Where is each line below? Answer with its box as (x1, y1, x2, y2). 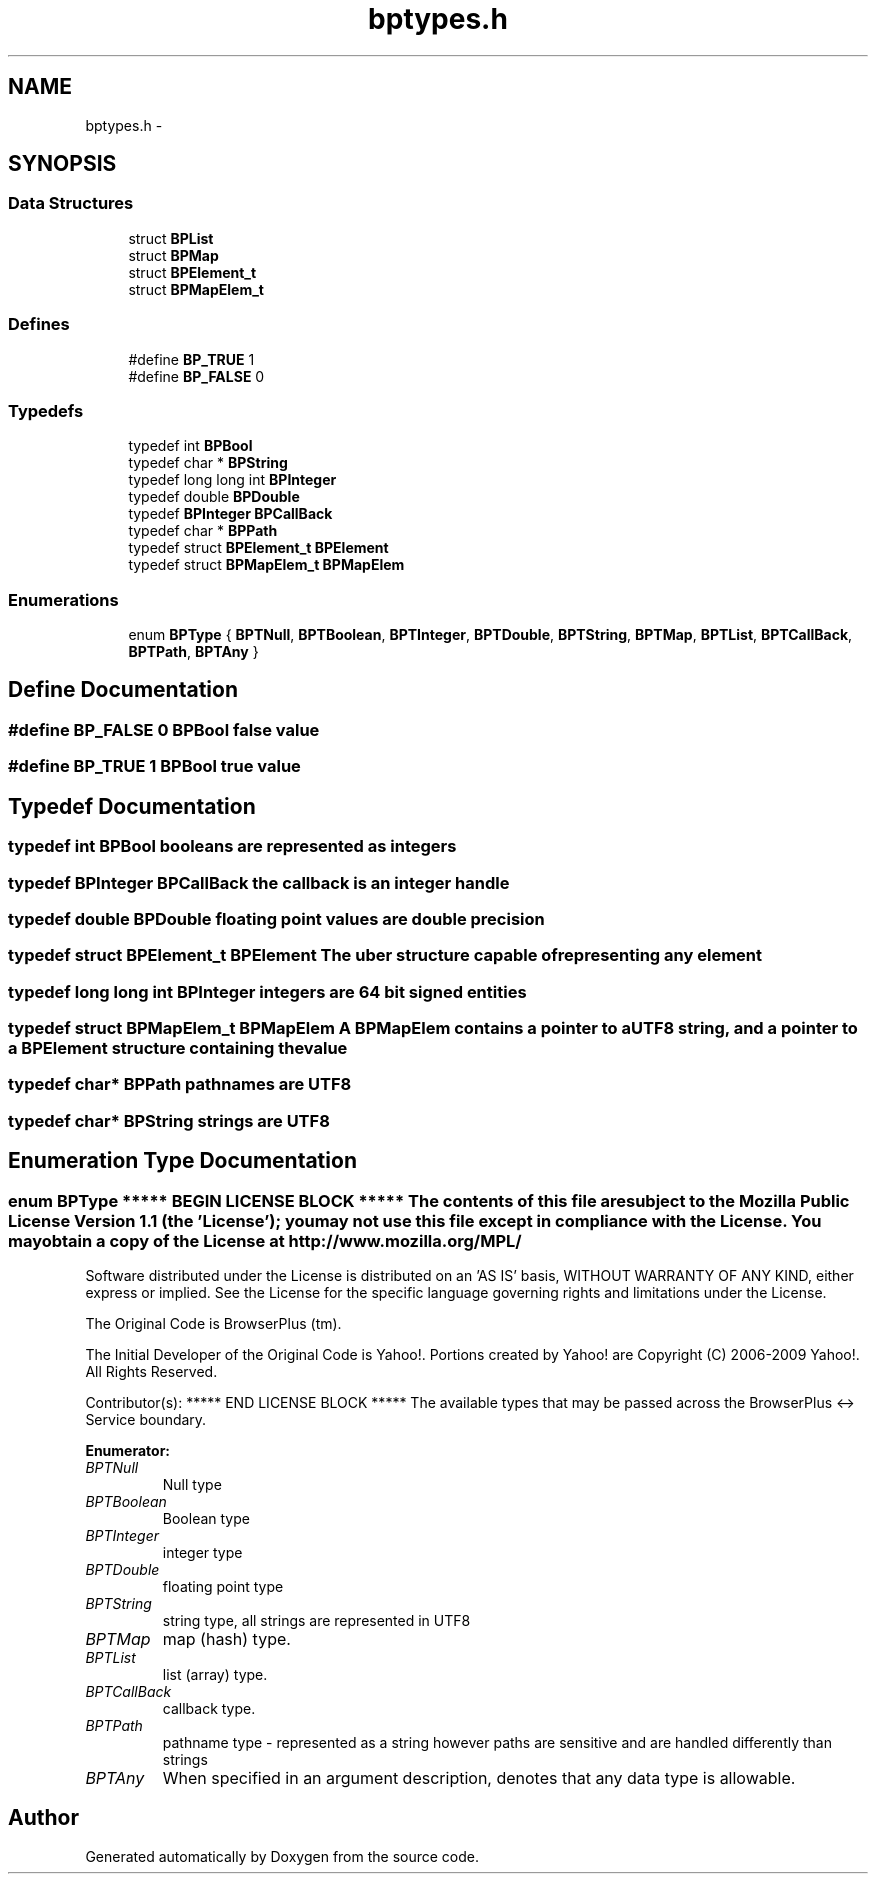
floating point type (162, 1577, 284, 1595)
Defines (8, 314, 70, 335)
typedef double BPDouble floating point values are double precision (8, 908, 545, 929)
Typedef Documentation (8, 793, 256, 819)
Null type (162, 1475, 222, 1493)
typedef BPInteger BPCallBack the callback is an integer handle (8, 872, 510, 893)
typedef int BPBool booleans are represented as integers (8, 836, 457, 857)
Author (8, 1805, 79, 1831)
